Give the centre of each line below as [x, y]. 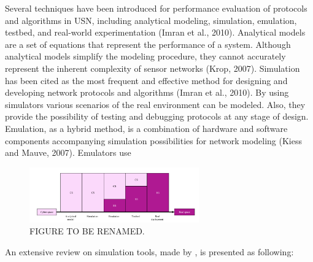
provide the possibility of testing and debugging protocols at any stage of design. [157, 116]
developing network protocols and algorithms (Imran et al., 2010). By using [147, 92]
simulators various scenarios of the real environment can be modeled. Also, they [155, 104]
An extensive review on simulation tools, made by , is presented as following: [149, 251]
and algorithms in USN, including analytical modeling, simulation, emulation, [151, 20]
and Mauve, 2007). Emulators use [68, 152]
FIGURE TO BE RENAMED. [87, 231]
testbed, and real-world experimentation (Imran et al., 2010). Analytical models [155, 32]
